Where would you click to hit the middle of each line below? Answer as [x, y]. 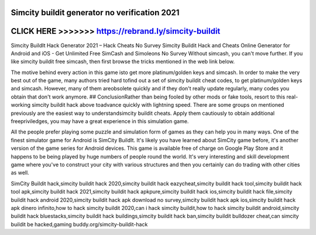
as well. [20, 173]
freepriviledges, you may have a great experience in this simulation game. [100, 121]
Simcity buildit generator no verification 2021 [95, 13]
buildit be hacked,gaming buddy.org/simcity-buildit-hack [79, 224]
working [21, 105]
